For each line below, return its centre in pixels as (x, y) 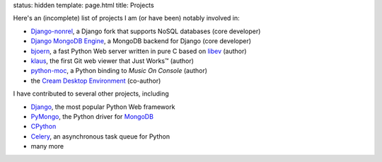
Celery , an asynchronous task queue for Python (100, 136)
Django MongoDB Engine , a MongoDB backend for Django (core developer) (141, 41)
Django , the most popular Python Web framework (103, 107)
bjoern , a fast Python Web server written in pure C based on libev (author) (139, 51)
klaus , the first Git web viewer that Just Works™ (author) (112, 61)
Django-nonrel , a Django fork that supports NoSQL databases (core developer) (146, 31)
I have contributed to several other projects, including (91, 94)
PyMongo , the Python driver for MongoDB (92, 116)
